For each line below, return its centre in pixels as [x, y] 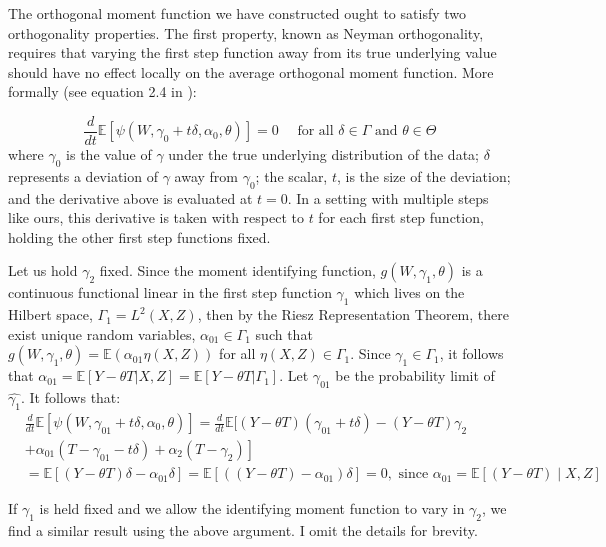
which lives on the [409, 292]
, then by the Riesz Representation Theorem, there [353, 314]
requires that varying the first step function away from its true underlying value [252, 52]
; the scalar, [291, 175]
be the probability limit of [415, 375]
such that [284, 333]
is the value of [109, 154]
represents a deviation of [83, 175]
